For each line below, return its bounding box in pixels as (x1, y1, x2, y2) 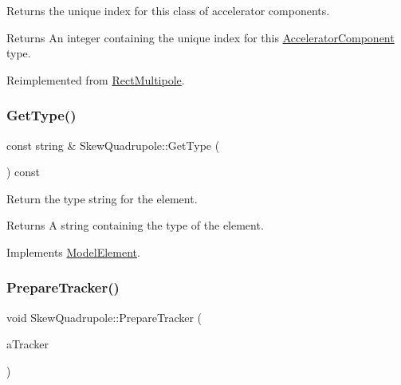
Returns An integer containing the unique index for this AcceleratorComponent (6, 29, 395, 45)
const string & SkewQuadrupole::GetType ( (6, 136, 220, 153)
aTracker (6, 336, 49, 352)
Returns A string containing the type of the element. (6, 217, 264, 234)
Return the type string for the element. (6, 190, 198, 206)
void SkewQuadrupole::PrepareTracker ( (6, 308, 202, 325)
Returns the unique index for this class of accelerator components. (6, 2, 330, 18)
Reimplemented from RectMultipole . (6, 71, 185, 88)
